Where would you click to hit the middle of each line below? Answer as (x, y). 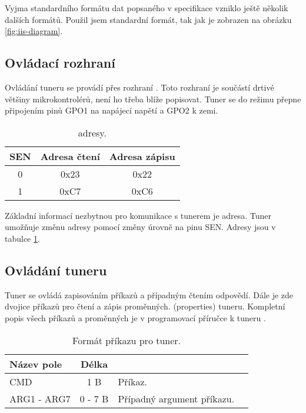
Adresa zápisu (142, 156)
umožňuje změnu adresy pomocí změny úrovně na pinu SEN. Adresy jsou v (140, 227)
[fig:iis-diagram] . (34, 31)
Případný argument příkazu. (176, 398)
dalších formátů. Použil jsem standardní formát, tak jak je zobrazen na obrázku (148, 19)
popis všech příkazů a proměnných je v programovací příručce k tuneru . (135, 317)
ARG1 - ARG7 (40, 398)
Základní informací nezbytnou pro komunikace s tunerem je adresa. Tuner (138, 215)
